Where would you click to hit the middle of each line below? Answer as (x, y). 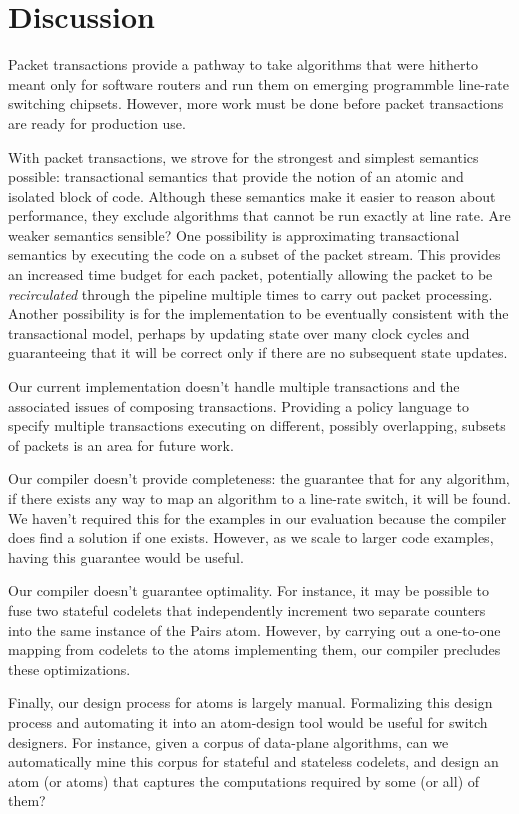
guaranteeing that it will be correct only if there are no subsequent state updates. (258, 352)
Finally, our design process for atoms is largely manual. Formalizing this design (250, 702)
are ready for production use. (97, 122)
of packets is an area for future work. (121, 444)
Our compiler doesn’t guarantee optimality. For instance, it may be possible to (248, 590)
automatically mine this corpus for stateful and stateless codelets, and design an (253, 761)
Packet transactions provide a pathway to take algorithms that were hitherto (243, 64)
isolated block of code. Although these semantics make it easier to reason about (252, 195)
